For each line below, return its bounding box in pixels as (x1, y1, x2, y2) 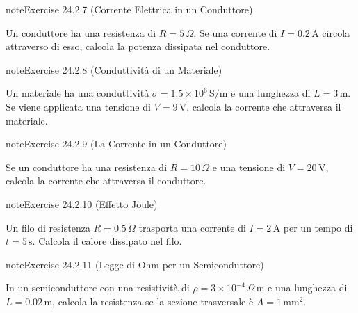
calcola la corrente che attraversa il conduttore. (6, 173, 206, 188)
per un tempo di (283, 220, 353, 234)
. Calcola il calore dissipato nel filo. (32, 234, 182, 248)
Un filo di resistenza (6, 220, 90, 234)
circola (322, 25, 350, 40)
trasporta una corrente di (138, 220, 246, 234)
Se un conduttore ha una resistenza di (6, 159, 168, 174)
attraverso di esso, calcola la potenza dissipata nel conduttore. (6, 39, 270, 54)
